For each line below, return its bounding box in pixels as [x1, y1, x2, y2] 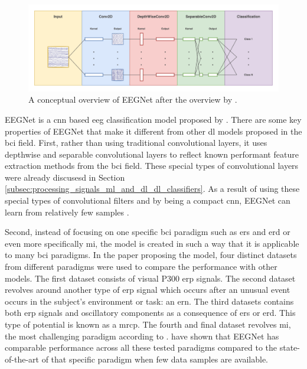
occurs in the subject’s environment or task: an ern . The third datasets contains [5, 295, 294, 307]
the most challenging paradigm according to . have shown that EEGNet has [5, 329, 279, 342]
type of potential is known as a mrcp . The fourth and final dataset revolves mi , [5, 318, 291, 330]
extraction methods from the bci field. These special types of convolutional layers [5, 159, 299, 172]
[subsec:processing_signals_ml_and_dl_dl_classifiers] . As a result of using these [5, 182, 300, 195]
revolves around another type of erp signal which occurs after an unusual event [5, 283, 290, 296]
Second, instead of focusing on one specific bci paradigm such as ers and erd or [5, 226, 290, 238]
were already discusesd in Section [5, 171, 125, 183]
